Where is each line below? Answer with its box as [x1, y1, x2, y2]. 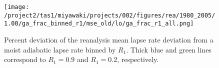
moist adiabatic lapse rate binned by [4, 44, 116, 54]
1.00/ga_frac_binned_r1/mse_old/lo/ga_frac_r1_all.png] [4, 20, 194, 27]
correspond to [4, 54, 46, 64]
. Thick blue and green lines [126, 44, 211, 54]
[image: [4, 3, 29, 10]
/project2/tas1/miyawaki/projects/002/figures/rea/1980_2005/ [4, 11, 215, 19]
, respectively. [117, 54, 159, 64]
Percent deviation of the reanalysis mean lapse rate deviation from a [4, 34, 213, 44]
